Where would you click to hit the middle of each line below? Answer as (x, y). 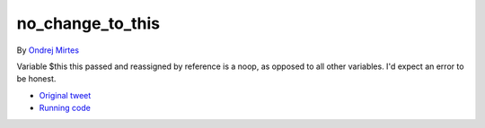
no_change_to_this (88, 23)
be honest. (36, 79)
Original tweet (65, 95)
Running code (65, 108)
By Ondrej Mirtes (48, 50)
